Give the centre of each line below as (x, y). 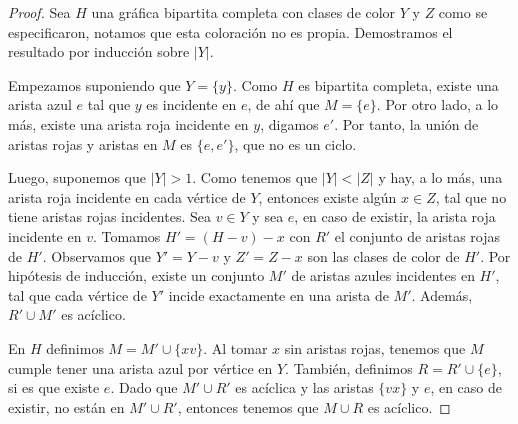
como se (463, 12)
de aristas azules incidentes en (383, 275)
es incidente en (191, 104)
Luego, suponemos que (77, 177)
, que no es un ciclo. (295, 143)
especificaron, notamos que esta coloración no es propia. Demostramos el (230, 31)
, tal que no (471, 196)
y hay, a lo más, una (440, 177)
